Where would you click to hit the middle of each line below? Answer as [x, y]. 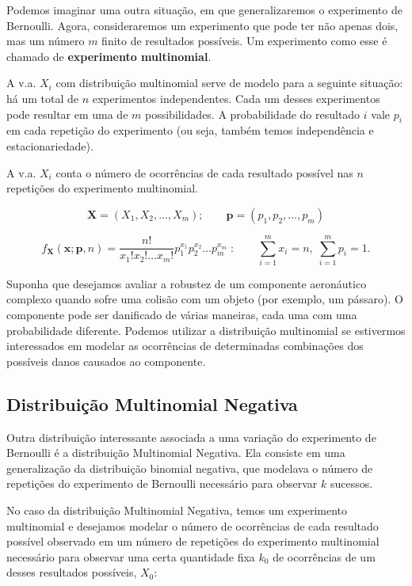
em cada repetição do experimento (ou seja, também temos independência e [190, 130]
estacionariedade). [50, 145]
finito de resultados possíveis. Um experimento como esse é [244, 41]
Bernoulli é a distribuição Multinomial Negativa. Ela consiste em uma [176, 453]
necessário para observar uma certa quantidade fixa [131, 556]
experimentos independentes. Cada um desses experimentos [236, 98]
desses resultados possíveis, [72, 572]
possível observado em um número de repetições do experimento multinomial [193, 541]
